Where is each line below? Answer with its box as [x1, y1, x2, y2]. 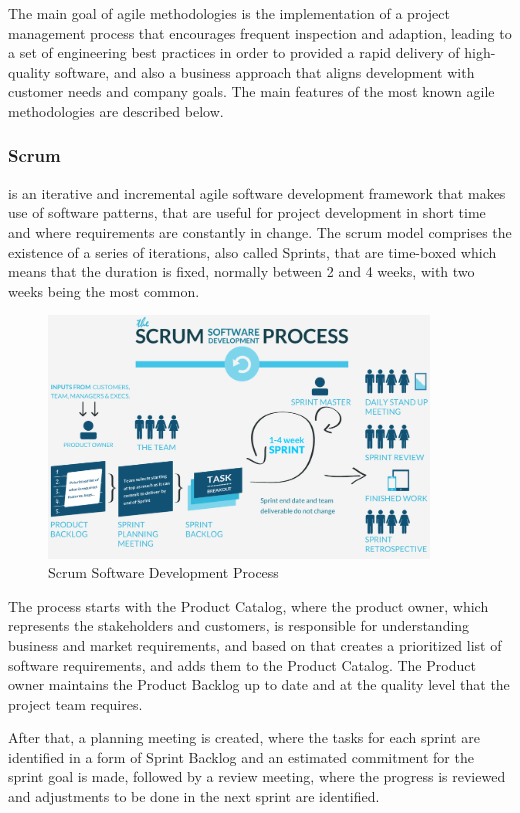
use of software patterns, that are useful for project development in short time [8, 202, 486, 223]
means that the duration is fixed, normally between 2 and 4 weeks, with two [8, 261, 475, 282]
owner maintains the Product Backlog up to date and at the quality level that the [8, 674, 510, 695]
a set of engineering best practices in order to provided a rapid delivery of [8, 42, 460, 63]
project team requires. [8, 693, 143, 714]
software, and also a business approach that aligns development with [55, 61, 475, 82]
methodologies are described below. [8, 100, 224, 121]
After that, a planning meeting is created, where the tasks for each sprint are [8, 727, 480, 748]
